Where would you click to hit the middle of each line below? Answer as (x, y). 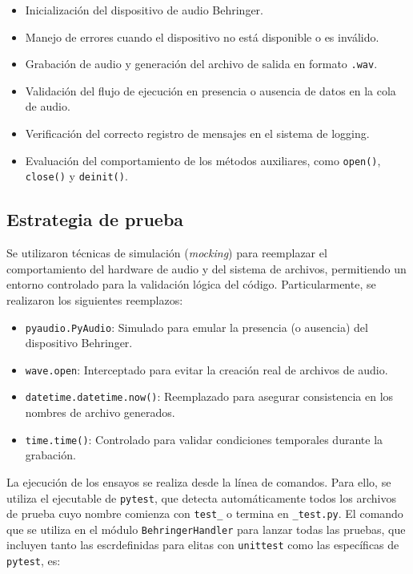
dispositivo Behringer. (79, 343)
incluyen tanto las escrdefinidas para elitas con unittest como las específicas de (203, 545)
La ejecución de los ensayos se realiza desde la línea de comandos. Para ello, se (199, 481)
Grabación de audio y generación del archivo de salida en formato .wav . (201, 64)
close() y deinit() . (76, 176)
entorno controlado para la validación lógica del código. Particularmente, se (191, 284)
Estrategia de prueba (95, 219)
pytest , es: (34, 561)
